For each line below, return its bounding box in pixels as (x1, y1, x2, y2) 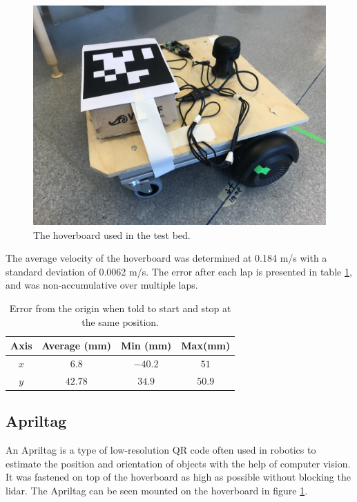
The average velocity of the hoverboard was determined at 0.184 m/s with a (6, 251, 327, 265)
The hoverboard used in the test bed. (33, 227, 191, 242)
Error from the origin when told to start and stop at (9, 300, 231, 315)
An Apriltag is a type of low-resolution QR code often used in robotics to (6, 443, 316, 457)
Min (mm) (120, 338, 172, 353)
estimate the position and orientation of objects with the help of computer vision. (6, 456, 351, 470)
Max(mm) (181, 338, 231, 353)
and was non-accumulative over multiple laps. (6, 278, 198, 292)
